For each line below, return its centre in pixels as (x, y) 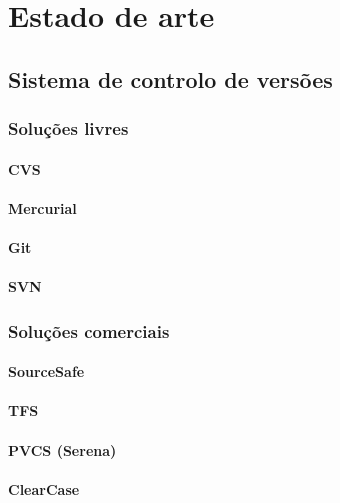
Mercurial (42, 207)
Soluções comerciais (89, 330)
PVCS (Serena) (62, 449)
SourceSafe (46, 371)
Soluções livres (68, 128)
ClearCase (44, 488)
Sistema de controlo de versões (170, 78)
